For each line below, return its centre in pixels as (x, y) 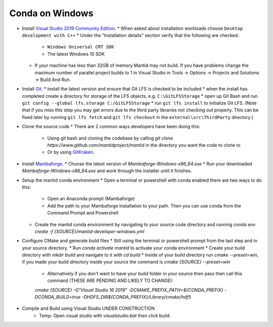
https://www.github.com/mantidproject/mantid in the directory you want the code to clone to (144, 145)
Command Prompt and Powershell (83, 213)
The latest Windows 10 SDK (76, 54)
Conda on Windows (51, 13)
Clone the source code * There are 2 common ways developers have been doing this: (111, 127)
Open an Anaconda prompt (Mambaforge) (91, 199)
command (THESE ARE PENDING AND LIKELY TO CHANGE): (110, 280)
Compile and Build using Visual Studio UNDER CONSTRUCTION (88, 308)
